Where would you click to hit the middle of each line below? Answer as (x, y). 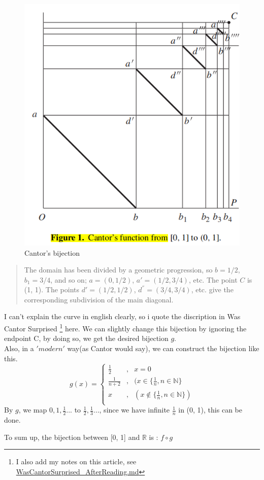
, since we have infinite (135, 410)
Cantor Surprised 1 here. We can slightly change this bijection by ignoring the (125, 328)
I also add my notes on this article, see (76, 461)
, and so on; (69, 279)
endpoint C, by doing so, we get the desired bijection (86, 338)
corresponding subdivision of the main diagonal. (99, 299)
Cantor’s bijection (52, 252)
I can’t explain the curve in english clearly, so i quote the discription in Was (122, 316)
